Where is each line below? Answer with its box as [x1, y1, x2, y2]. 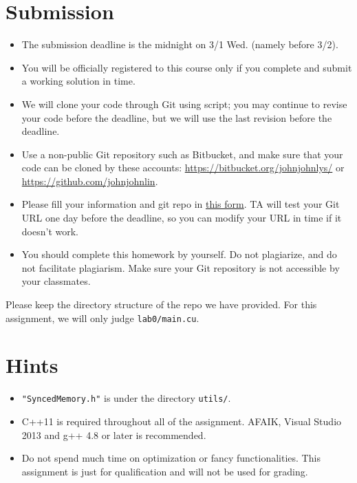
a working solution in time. [21, 74, 136, 88]
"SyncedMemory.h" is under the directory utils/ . [21, 391, 231, 405]
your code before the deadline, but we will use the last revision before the [21, 110, 332, 125]
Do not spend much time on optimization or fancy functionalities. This [21, 451, 321, 465]
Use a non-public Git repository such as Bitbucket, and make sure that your [21, 147, 343, 161]
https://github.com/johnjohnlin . [21, 173, 158, 188]
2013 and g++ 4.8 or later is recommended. [21, 427, 206, 442]
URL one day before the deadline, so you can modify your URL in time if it [21, 211, 342, 225]
